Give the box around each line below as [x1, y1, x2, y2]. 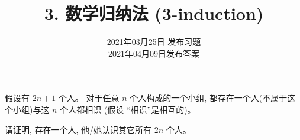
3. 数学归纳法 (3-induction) [44, 1, 264, 25]
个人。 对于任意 [58, 92, 120, 104]
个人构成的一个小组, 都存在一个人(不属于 [130, 92, 288, 104]
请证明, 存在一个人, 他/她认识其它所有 [5, 123, 152, 135]
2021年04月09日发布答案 [108, 47, 199, 59]
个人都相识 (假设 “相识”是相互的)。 [60, 103, 196, 115]
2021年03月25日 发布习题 [107, 35, 201, 48]
